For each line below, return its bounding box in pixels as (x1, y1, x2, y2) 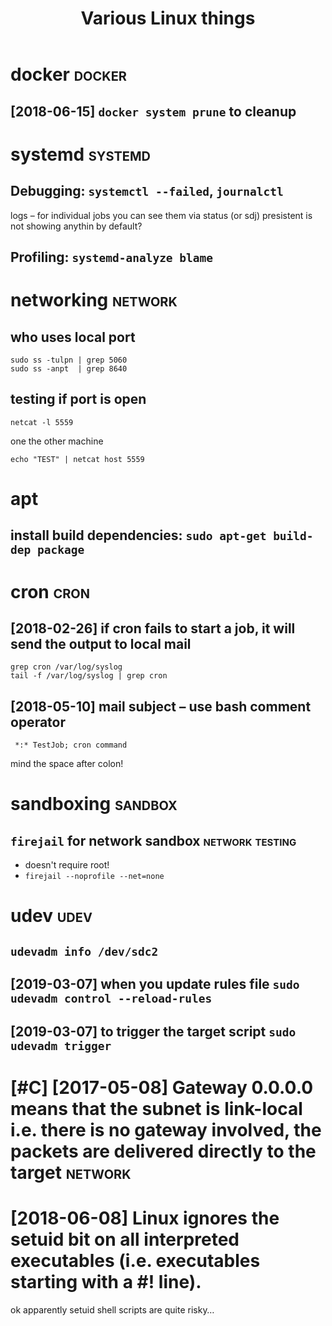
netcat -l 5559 (10, 417, 74, 427)
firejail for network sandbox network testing (10, 832, 297, 849)
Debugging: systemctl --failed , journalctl (10, 183, 284, 200)
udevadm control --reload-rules (10, 992, 213, 1006)
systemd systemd (10, 143, 151, 166)
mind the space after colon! (10, 758, 124, 770)
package (36, 543, 85, 557)
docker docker (10, 63, 127, 86)
